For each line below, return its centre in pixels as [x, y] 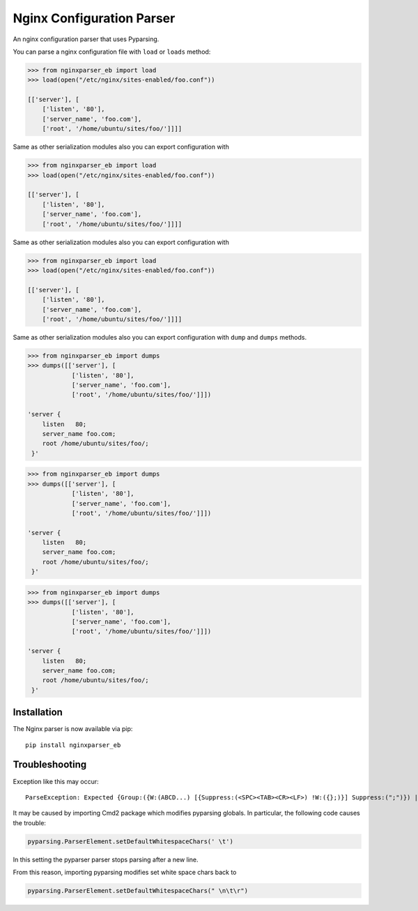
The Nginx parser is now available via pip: [73, 729]
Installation [38, 713]
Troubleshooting [50, 765]
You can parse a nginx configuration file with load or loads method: [112, 52]
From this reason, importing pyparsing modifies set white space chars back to [125, 873]
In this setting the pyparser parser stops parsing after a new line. [106, 859]
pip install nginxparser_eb [73, 745]
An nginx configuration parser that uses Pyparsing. [86, 39]
